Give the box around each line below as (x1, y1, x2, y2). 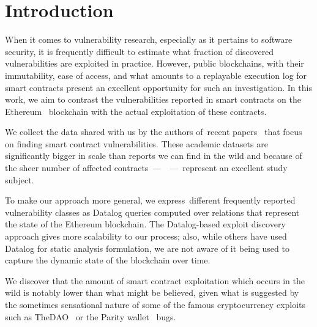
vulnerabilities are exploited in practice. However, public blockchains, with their (5, 57, 304, 70)
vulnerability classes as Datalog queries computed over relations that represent (5, 205, 300, 218)
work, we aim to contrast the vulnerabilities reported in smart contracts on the (5, 93, 301, 106)
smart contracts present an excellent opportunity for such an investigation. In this (5, 81, 312, 94)
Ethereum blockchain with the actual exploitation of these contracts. (5, 105, 267, 117)
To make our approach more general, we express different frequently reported (5, 194, 296, 207)
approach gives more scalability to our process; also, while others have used (5, 230, 287, 243)
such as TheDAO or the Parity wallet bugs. (5, 310, 176, 323)
